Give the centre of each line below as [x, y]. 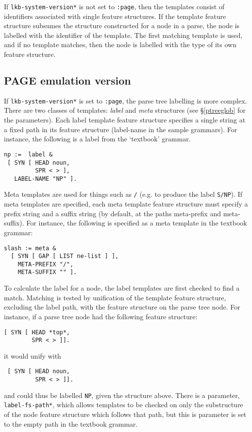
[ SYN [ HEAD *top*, [37, 332]
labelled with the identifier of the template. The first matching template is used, [123, 35]
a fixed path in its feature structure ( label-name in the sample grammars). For [121, 129]
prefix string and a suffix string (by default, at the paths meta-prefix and [112, 213]
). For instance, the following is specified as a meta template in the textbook [133, 223]
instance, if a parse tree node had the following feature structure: [101, 316]
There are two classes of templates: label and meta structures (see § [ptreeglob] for [125, 110]
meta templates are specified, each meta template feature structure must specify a [126, 204]
